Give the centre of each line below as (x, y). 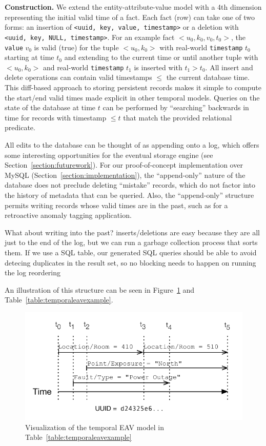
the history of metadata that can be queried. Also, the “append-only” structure (129, 195)
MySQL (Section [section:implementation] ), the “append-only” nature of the (125, 175)
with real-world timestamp (201, 47)
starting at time (29, 57)
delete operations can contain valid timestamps (78, 77)
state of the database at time (50, 107)
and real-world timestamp (83, 67)
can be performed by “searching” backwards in (176, 107)
